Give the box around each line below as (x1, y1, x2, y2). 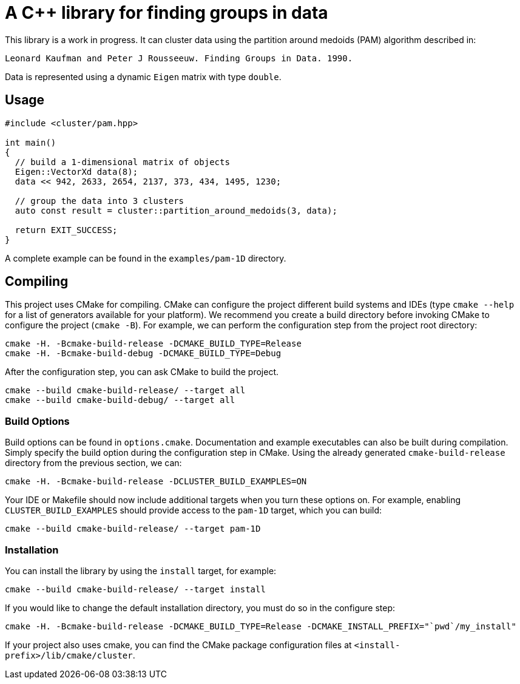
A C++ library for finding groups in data (5, 2, 328, 23)
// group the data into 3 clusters (15, 195, 184, 206)
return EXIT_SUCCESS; (15, 225, 118, 235)
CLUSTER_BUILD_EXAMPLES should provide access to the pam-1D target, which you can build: (5, 505, 382, 516)
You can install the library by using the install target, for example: (5, 565, 277, 576)
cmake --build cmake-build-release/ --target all (5, 385, 246, 396)
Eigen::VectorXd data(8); (15, 166, 138, 177)
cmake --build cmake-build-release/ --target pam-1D (5, 524, 261, 534)
